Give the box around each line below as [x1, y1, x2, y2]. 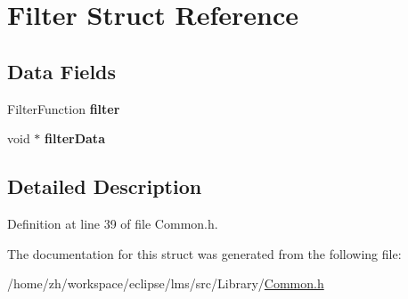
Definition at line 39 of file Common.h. [7, 214, 218, 232]
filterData [45, 129, 105, 148]
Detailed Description [7, 173, 202, 200]
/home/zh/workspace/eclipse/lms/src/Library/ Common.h [7, 274, 324, 293]
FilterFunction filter [7, 99, 120, 117]
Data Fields [7, 57, 117, 85]
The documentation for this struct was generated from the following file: [7, 244, 402, 263]
